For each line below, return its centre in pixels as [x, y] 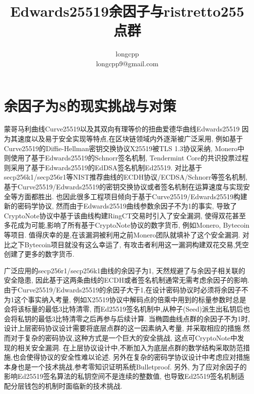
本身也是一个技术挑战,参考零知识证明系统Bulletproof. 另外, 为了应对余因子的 [126, 366]
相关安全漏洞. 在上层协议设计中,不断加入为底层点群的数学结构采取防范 [130, 347]
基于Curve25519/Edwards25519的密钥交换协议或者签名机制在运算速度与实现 [124, 186]
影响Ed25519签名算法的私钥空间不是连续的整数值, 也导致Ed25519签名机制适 [124, 376]
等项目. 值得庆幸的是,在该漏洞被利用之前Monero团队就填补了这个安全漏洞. [122, 234]
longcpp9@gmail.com [127, 63]
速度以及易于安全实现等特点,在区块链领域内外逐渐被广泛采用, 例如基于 [130, 139]
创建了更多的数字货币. [39, 254]
